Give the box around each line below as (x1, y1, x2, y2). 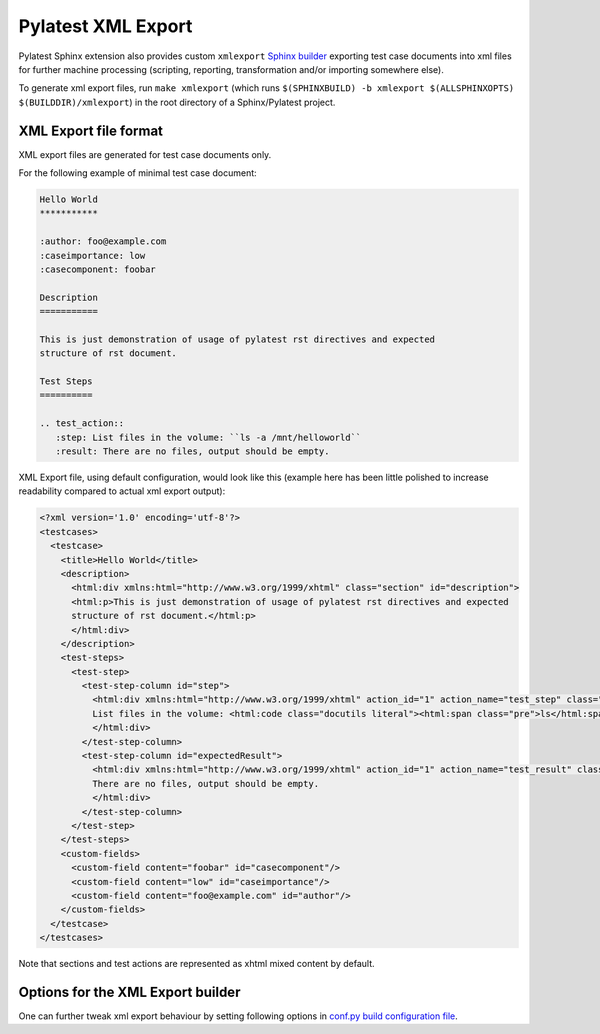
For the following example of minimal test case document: (18, 167, 257, 179)
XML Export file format (18, 122, 164, 139)
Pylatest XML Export (18, 15, 193, 37)
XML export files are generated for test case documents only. (18, 148, 272, 160)
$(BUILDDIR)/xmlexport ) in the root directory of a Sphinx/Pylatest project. (18, 96, 336, 108)
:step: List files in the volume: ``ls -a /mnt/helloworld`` (55, 431, 362, 443)
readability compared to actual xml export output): (18, 485, 226, 497)
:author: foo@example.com (39, 236, 167, 247)
